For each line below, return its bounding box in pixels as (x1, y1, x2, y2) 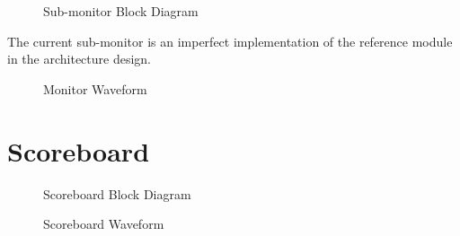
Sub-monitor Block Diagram (43, 2, 199, 20)
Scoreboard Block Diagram (43, 184, 191, 203)
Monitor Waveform (43, 79, 147, 98)
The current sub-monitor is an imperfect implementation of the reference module (7, 31, 453, 50)
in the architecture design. (7, 49, 151, 68)
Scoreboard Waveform (43, 214, 164, 233)
